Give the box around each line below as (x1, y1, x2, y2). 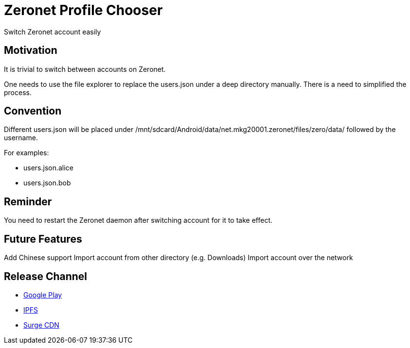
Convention (4, 105, 62, 117)
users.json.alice (23, 164, 73, 172)
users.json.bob (23, 179, 71, 187)
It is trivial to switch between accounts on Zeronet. (4, 65, 166, 73)
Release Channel (4, 270, 88, 282)
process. (4, 88, 32, 97)
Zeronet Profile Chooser (4, 2, 163, 18)
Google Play (23, 290, 62, 299)
